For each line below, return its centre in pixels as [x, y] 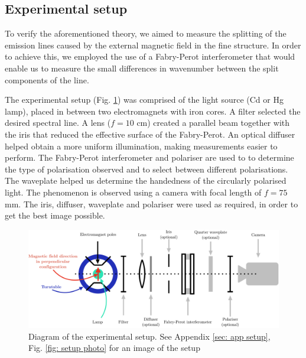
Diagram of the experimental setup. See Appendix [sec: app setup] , [149, 336]
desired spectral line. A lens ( [58, 123]
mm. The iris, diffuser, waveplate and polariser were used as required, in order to [152, 204]
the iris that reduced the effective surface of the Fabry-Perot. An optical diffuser [150, 134]
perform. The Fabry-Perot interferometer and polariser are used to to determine [149, 157]
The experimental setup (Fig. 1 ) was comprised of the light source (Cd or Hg [144, 100]
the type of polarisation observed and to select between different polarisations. [147, 169]
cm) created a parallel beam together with [213, 123]
